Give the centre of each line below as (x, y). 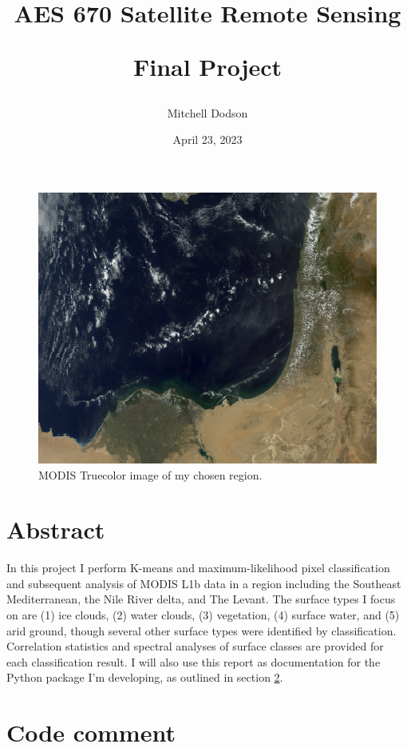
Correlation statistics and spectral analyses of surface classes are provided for (195, 646)
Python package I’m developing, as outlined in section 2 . (145, 677)
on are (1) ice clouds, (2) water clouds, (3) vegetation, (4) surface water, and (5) (203, 615)
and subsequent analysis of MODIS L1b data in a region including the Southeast (204, 583)
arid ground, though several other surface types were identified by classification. (202, 630)
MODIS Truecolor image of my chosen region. (150, 474)
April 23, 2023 (207, 139)
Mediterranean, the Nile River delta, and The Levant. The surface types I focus (201, 599)
